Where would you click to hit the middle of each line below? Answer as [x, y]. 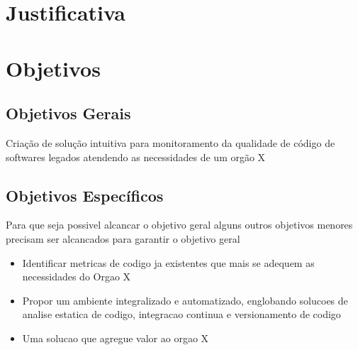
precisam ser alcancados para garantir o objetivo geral [123, 238]
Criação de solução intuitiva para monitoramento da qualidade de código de [170, 142]
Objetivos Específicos [85, 195]
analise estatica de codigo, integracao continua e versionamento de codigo [181, 314]
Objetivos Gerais [68, 113]
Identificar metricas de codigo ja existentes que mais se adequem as [168, 262]
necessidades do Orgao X [77, 277]
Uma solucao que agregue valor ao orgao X [116, 338]
